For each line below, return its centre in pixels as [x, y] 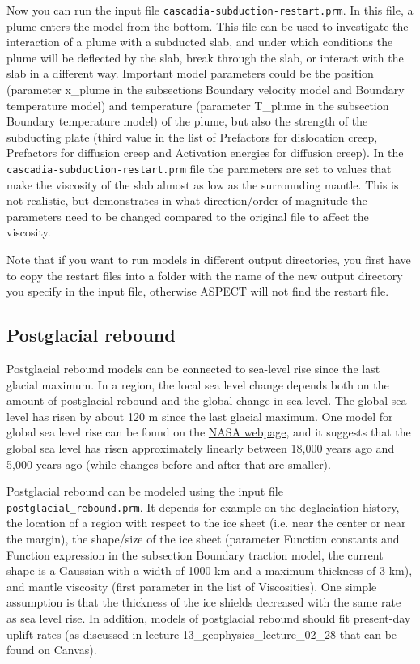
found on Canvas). [52, 650]
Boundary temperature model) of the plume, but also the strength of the [187, 121]
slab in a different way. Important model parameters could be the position [190, 73]
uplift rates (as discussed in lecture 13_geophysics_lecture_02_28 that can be [202, 634]
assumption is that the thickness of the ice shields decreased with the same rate [204, 602]
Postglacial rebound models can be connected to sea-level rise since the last [193, 369]
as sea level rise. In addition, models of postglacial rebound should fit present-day [209, 617]
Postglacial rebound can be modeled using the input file [145, 491]
